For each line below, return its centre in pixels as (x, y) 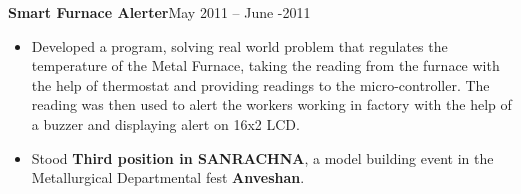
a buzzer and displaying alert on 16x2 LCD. (165, 123)
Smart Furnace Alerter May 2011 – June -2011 (159, 12)
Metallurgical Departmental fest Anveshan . (168, 177)
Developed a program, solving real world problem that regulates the (239, 45)
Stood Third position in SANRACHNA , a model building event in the (262, 157)
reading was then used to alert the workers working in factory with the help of (271, 104)
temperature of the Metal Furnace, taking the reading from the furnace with (265, 65)
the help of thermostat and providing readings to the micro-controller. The (260, 84)
